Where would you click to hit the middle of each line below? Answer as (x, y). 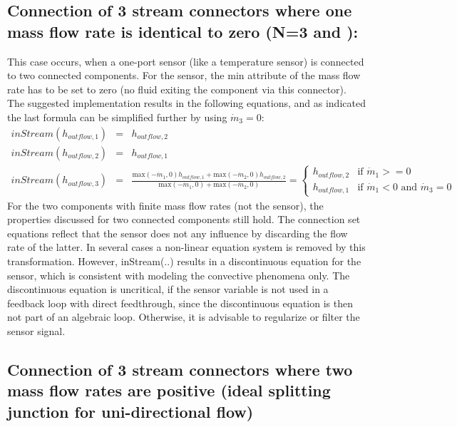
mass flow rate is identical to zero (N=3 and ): (183, 31)
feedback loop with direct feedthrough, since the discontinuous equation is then (180, 303)
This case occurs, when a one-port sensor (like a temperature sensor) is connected (186, 61)
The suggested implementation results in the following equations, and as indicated (186, 103)
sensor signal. (36, 330)
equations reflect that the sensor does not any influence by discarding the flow (178, 233)
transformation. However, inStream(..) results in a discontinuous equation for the (184, 261)
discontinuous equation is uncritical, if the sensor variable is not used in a (168, 289)
